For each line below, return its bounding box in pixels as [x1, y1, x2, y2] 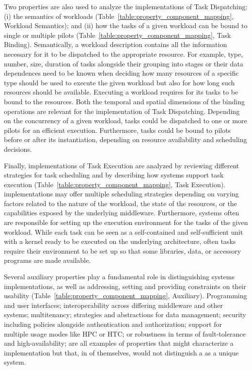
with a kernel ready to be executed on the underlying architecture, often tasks [4, 236, 236, 246]
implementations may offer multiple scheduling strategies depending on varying [4, 189, 239, 199]
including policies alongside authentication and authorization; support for [4, 319, 222, 329]
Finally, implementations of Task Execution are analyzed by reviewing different [4, 160, 239, 170]
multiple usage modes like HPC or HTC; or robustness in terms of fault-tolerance [4, 328, 246, 338]
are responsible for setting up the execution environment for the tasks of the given [4, 217, 248, 227]
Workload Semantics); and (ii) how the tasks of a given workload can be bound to [4, 20, 248, 31]
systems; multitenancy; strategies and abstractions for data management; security [4, 309, 246, 320]
